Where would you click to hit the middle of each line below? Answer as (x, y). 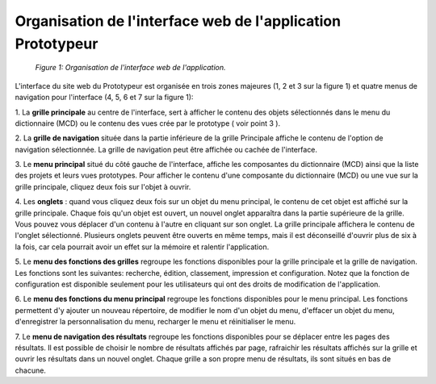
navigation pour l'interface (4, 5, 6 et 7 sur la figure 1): (104, 98)
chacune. (30, 370)
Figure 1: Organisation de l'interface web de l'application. (130, 68)
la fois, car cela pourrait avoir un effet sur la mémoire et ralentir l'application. (142, 247)
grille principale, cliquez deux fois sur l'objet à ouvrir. (103, 186)
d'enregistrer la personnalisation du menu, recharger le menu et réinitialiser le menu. (155, 322)
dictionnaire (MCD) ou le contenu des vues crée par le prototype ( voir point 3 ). (148, 123)
